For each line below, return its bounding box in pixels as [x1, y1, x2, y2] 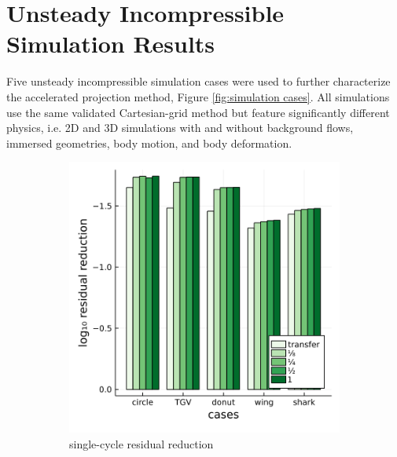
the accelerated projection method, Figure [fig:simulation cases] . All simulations [6, 88, 390, 104]
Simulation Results [6, 27, 215, 60]
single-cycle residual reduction [69, 435, 214, 452]
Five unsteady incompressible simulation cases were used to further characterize [6, 73, 391, 90]
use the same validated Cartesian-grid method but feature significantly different [6, 104, 390, 120]
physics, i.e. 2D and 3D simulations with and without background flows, [6, 119, 354, 136]
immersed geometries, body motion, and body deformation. [6, 134, 292, 151]
